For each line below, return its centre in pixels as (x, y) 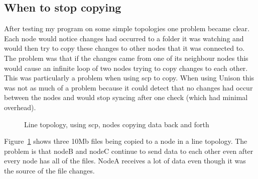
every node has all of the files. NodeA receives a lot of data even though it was (125, 161)
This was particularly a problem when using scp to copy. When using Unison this (129, 78)
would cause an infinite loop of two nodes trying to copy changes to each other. (126, 68)
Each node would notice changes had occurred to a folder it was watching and (124, 38)
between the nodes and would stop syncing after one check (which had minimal (126, 97)
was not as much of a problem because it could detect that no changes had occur (128, 87)
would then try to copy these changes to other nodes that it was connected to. (124, 48)
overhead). (20, 107)
